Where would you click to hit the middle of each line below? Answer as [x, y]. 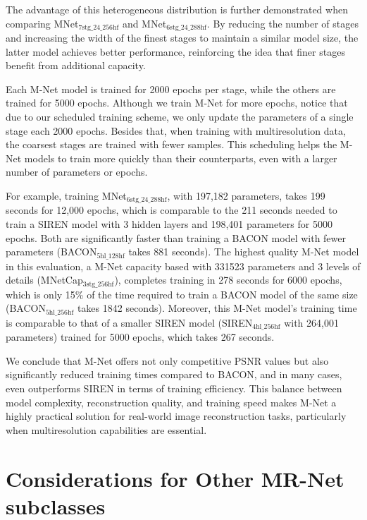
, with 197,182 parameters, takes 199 [246, 195]
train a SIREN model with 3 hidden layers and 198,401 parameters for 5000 [169, 224]
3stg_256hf [98, 284]
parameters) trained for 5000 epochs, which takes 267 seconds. [140, 337]
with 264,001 [311, 322]
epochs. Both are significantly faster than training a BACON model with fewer [176, 237]
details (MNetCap [44, 280]
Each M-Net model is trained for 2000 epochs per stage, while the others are [171, 89]
